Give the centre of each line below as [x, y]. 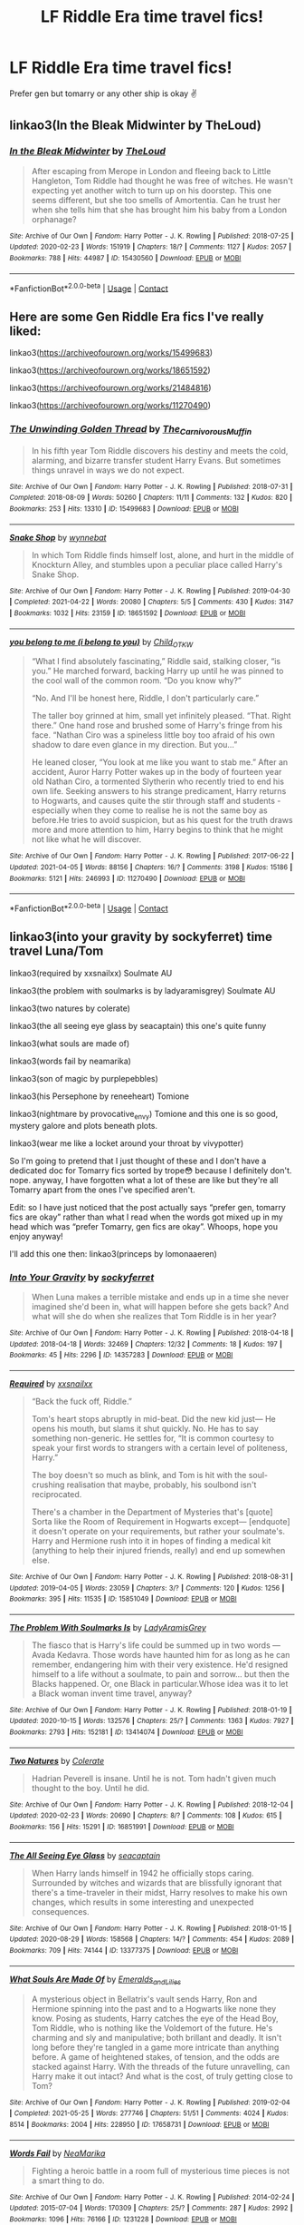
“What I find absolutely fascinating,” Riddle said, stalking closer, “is [156, 662]
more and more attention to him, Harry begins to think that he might [157, 830]
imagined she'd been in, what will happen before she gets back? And [160, 1306]
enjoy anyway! [36, 1236]
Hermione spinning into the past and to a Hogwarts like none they [154, 2008]
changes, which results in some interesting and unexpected [142, 1902]
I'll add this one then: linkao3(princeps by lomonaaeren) [113, 1253]
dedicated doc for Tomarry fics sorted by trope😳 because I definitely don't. [151, 1170]
